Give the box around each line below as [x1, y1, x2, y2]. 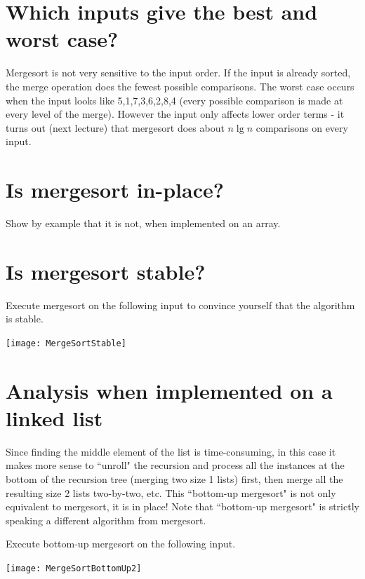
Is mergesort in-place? [6, 175, 224, 204]
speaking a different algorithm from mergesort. [6, 512, 206, 527]
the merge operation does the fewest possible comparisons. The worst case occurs [6, 79, 354, 93]
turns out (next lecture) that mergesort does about [6, 120, 225, 135]
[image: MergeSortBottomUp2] [6, 564, 142, 574]
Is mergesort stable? [6, 257, 206, 285]
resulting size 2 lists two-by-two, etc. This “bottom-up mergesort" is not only [6, 485, 336, 500]
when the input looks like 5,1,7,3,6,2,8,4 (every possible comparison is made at [6, 93, 343, 107]
